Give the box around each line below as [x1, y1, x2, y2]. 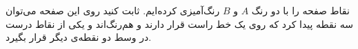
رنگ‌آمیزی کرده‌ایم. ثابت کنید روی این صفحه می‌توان [6, 3, 220, 17]
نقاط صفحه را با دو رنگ [251, 3, 350, 17]
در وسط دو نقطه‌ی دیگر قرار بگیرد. [6, 30, 152, 44]
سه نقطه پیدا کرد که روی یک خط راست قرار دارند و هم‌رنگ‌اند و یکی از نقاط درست [6, 16, 353, 31]
